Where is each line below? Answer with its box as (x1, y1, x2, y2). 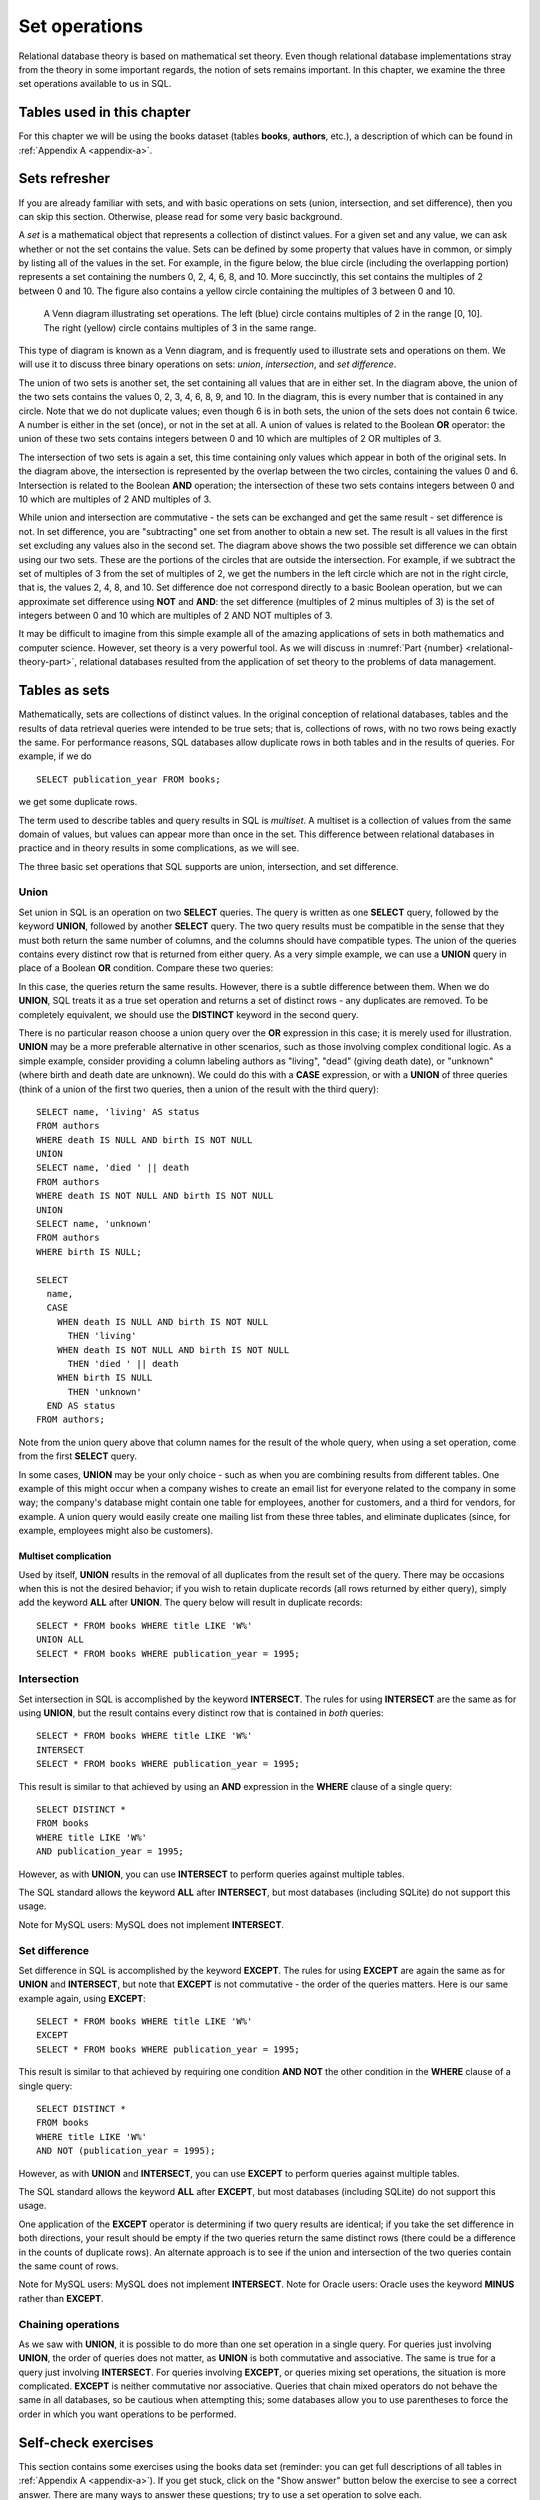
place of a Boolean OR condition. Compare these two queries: (18, 962, 274, 974)
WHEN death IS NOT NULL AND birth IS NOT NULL (56, 1344, 290, 1355)
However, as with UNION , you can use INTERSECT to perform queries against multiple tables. (18, 1868, 405, 1880)
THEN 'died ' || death (67, 1358, 179, 1369)
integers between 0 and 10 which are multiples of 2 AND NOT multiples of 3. (18, 610, 334, 622)
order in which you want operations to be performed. (18, 2408, 237, 2420)
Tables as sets (18, 682, 110, 699)
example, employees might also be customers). (18, 1525, 214, 1537)
